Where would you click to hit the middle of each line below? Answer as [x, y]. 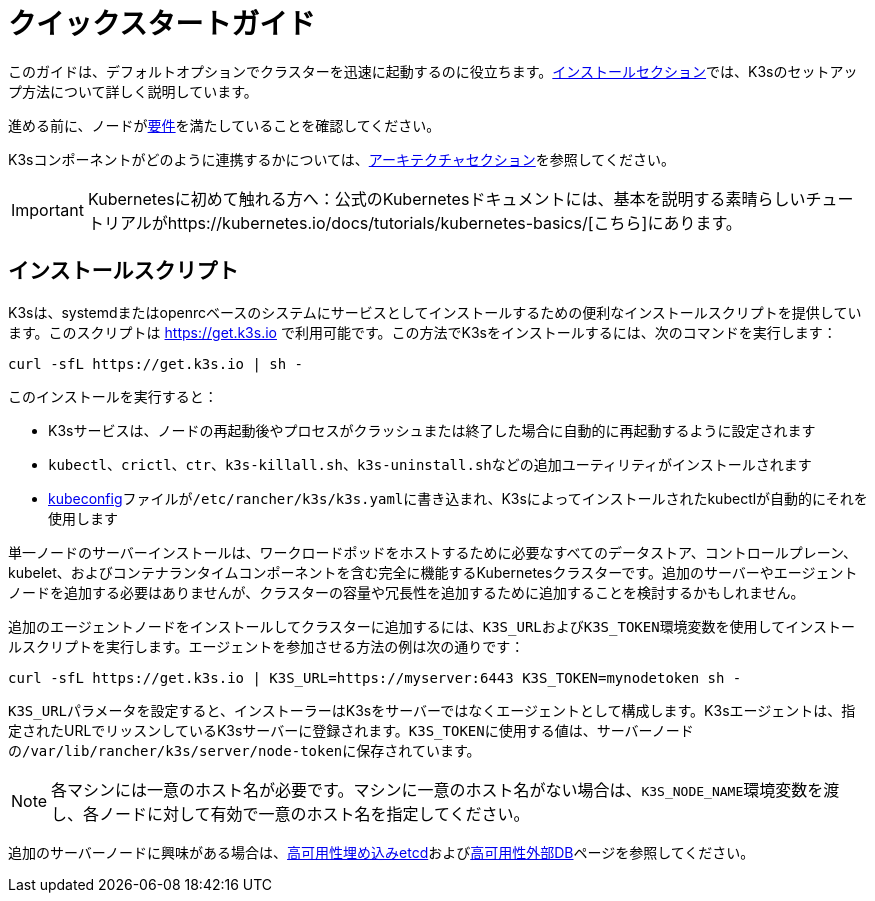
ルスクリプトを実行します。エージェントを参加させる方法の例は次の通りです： [266, 646]
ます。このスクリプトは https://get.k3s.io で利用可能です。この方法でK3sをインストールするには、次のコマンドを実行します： [422, 332]
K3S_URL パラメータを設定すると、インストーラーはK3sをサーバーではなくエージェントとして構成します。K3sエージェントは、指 [432, 710]
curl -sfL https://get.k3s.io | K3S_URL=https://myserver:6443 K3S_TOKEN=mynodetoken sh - [375, 677]
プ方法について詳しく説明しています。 [133, 91]
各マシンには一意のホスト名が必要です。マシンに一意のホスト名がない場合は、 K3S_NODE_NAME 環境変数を [437, 789]
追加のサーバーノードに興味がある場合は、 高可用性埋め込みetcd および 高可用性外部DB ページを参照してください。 [381, 852]
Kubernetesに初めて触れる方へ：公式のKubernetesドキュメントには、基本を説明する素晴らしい [446, 198]
